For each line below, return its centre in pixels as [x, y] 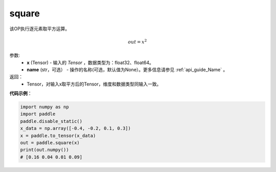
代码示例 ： [21, 93]
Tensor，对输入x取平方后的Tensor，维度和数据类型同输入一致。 [94, 84]
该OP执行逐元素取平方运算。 [40, 29]
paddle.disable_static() [51, 121]
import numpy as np [44, 107]
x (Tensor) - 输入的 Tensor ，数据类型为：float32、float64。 [90, 62]
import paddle [38, 114]
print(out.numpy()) [44, 150]
